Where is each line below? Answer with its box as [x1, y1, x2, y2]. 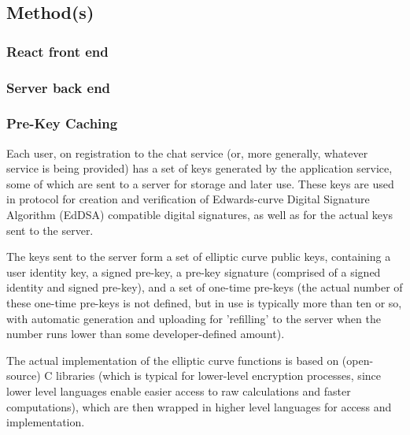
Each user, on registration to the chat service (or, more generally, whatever [6, 144, 368, 161]
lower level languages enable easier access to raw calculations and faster [6, 383, 351, 399]
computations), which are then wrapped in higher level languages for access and [6, 398, 392, 415]
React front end [6, 41, 109, 61]
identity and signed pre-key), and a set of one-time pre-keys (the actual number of [6, 279, 403, 296]
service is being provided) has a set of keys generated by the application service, [6, 160, 393, 177]
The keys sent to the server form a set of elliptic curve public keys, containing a [6, 248, 391, 265]
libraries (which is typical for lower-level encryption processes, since [56, 367, 381, 384]
